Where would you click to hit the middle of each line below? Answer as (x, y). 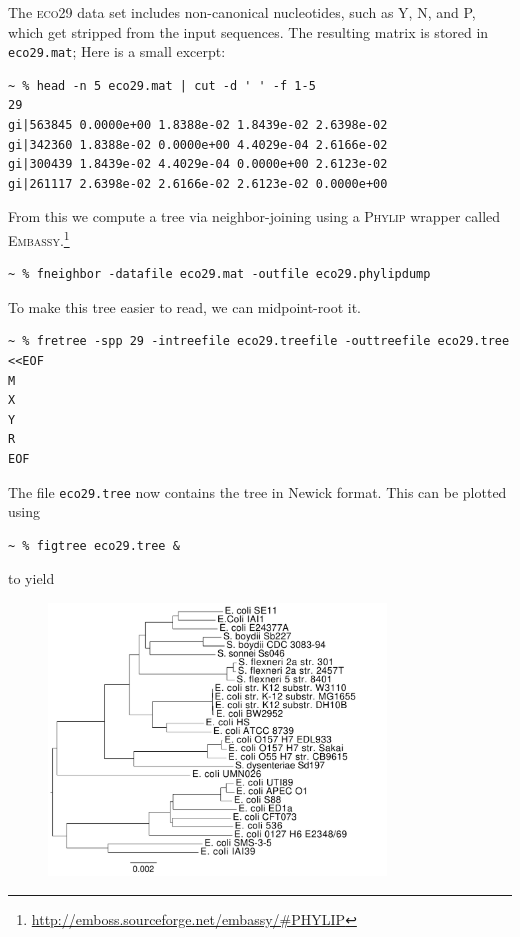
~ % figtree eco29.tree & (94, 545)
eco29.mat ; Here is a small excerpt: (117, 51)
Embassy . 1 (39, 238)
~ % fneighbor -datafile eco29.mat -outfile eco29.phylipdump (219, 274)
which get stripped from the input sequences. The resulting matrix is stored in (248, 31)
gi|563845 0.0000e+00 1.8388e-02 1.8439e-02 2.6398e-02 (198, 125)
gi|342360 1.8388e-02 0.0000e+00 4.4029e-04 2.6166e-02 (198, 144)
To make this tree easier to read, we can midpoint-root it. (184, 306)
